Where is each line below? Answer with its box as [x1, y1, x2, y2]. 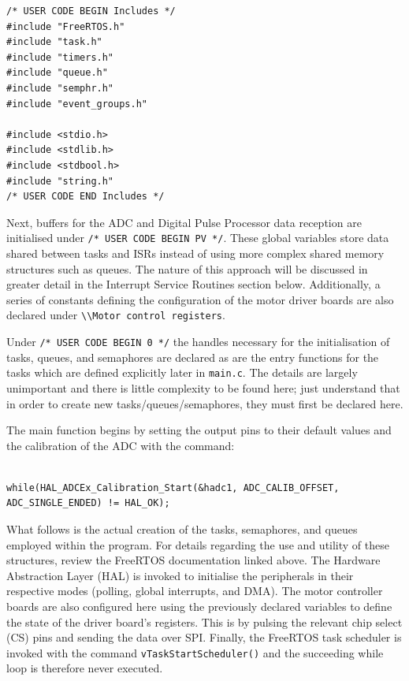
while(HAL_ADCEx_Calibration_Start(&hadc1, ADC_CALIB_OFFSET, [6, 482, 340, 493]
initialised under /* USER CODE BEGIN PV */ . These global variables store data [6, 229, 389, 246]
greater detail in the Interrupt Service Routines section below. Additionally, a [6, 276, 381, 292]
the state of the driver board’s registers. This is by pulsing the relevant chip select [6, 613, 403, 630]
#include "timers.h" [6, 51, 114, 63]
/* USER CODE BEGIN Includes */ [6, 6, 176, 17]
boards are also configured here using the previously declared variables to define [6, 598, 392, 615]
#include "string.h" [6, 175, 114, 187]
